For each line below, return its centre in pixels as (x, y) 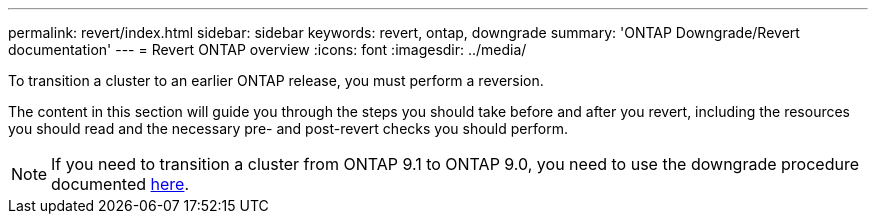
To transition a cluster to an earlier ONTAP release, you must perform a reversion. (276, 80)
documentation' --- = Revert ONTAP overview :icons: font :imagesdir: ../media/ (267, 49)
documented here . (120, 184)
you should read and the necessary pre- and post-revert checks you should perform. (288, 128)
